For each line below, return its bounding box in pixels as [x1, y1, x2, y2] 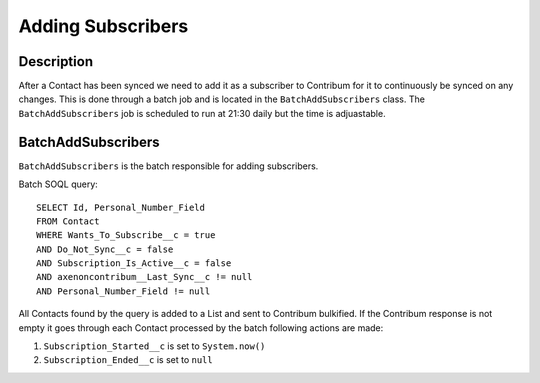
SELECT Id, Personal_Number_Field [36, 201, 205, 213]
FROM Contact [36, 215, 100, 227]
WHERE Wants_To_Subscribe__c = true [36, 230, 216, 241]
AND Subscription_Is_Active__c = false [36, 258, 232, 269]
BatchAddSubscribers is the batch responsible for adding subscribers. [18, 160, 319, 172]
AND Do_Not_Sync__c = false [36, 243, 174, 255]
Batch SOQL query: [18, 178, 99, 190]
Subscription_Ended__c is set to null [43, 354, 214, 366]
